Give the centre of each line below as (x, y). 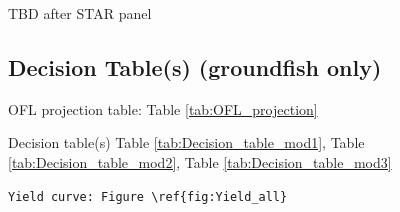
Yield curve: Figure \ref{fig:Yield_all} (148, 196)
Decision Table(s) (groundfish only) (195, 66)
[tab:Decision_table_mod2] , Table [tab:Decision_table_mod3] (200, 161)
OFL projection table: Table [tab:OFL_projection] (163, 108)
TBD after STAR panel (80, 13)
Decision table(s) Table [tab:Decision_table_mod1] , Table (186, 142)
